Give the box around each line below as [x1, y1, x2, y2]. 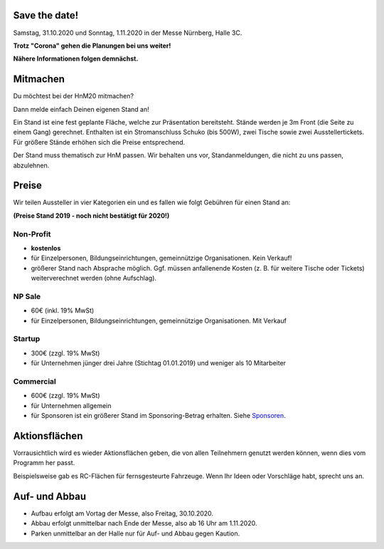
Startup [13, 334, 41, 344]
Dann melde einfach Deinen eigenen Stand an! [13, 105, 149, 113]
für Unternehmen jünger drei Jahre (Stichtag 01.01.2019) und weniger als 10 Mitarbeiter [31, 359, 287, 367]
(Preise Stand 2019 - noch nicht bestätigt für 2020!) [13, 211, 170, 220]
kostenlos [31, 244, 61, 252]
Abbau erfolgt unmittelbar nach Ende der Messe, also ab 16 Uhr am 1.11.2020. [31, 519, 257, 528]
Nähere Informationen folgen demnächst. [13, 54, 139, 63]
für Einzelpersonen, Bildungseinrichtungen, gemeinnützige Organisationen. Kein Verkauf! [31, 253, 292, 263]
